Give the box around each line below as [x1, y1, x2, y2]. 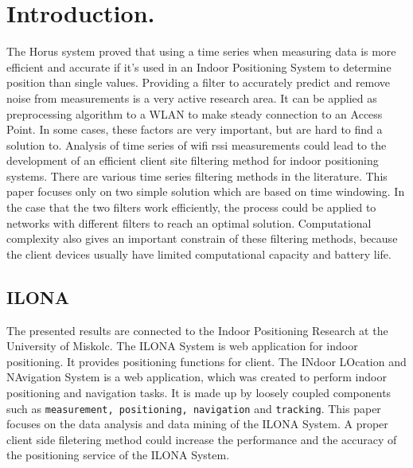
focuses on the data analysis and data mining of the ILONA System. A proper [6, 415, 388, 432]
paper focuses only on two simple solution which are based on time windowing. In [6, 183, 405, 200]
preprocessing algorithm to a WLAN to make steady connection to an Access [6, 105, 383, 122]
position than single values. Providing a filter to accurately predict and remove [6, 74, 391, 91]
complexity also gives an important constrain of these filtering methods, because [6, 230, 398, 247]
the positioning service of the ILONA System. [6, 447, 230, 463]
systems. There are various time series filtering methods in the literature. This [6, 167, 388, 184]
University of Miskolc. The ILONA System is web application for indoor [6, 337, 358, 354]
